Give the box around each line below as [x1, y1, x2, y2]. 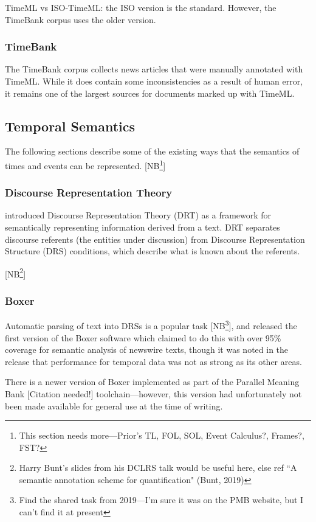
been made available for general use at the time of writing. [5, 399, 223, 412]
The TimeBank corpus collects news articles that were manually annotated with [5, 63, 303, 75]
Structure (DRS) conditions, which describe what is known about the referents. [5, 245, 300, 257]
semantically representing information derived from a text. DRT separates [5, 221, 280, 234]
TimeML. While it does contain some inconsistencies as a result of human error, [5, 75, 303, 87]
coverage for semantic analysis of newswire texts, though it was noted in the [5, 343, 289, 356]
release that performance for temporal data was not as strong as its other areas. [5, 355, 302, 367]
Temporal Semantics [5, 116, 136, 135]
